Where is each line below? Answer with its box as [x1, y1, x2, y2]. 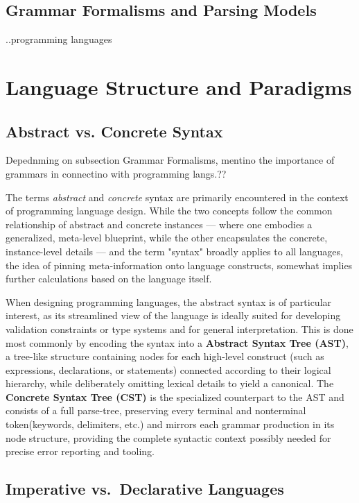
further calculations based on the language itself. [6, 271, 212, 286]
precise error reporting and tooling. [6, 444, 155, 459]
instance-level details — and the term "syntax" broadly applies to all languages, [6, 244, 343, 258]
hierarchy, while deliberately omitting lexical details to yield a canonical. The [6, 376, 334, 391]
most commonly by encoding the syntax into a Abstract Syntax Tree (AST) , [6, 335, 349, 350]
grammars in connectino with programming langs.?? [6, 166, 227, 180]
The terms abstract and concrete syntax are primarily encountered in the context [6, 189, 349, 204]
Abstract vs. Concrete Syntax [6, 120, 223, 142]
